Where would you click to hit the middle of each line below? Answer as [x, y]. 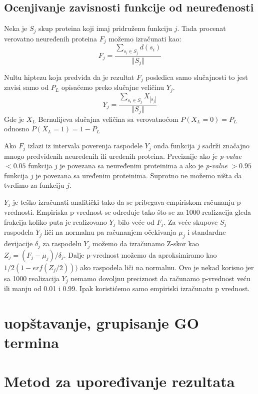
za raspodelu [62, 243]
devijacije [18, 243]
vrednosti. [19, 212]
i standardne [207, 232]
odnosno [17, 129]
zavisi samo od [26, 87]
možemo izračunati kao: [145, 38]
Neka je [16, 28]
